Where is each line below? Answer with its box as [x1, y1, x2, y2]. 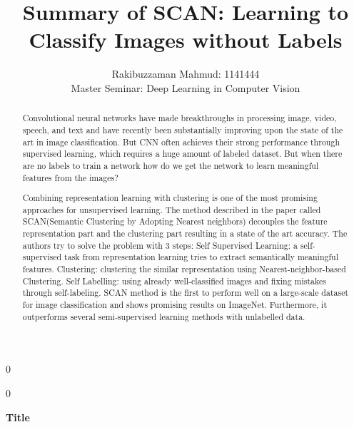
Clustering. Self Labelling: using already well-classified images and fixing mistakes [22, 274, 326, 287]
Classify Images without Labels [29, 25, 343, 54]
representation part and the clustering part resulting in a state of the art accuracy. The [22, 227, 348, 240]
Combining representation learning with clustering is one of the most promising [22, 192, 318, 204]
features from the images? [22, 171, 118, 183]
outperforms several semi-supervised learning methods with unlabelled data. [22, 310, 305, 322]
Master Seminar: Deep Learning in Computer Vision [71, 80, 300, 95]
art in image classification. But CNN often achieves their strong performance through [22, 135, 340, 148]
